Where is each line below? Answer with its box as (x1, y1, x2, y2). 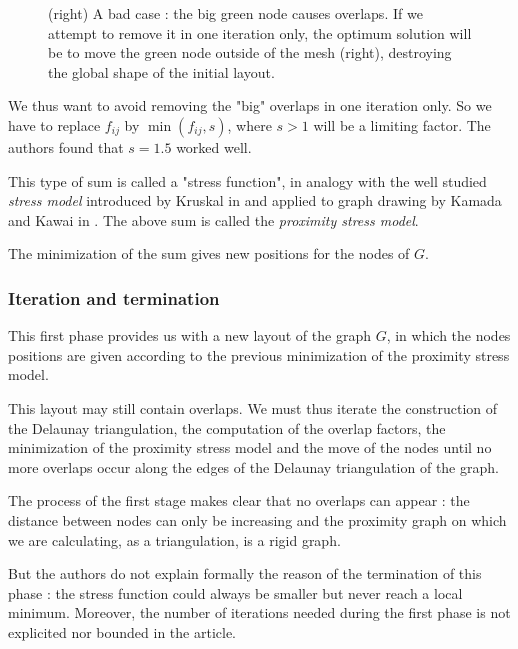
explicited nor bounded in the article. (8, 621, 237, 642)
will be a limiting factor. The (313, 114, 491, 135)
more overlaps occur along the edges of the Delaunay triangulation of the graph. (8, 456, 499, 477)
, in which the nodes (386, 325, 511, 346)
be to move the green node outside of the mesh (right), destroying (48, 42, 452, 63)
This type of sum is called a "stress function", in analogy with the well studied (8, 170, 487, 191)
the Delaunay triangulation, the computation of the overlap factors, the (8, 417, 446, 438)
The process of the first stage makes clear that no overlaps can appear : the (8, 490, 470, 511)
